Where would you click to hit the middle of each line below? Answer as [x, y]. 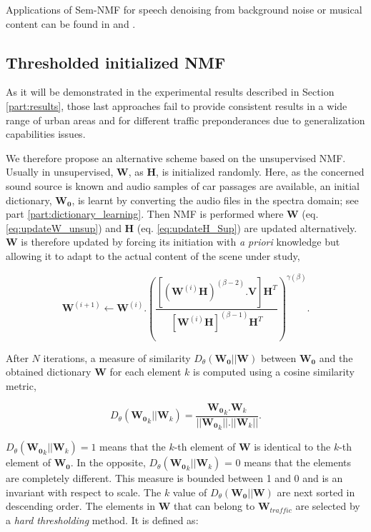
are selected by [328, 506]
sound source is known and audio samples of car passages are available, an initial [183, 185]
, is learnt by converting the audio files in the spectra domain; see [215, 200]
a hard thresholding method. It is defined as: [102, 520]
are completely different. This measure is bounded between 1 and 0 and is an [174, 478]
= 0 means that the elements [287, 462]
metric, [21, 386]
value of [190, 492]
